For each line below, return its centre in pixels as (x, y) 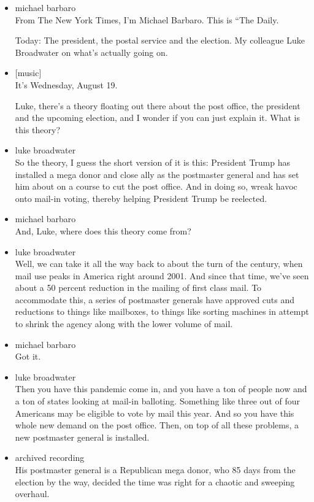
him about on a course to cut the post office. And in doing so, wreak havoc (156, 186)
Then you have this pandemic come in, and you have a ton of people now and (161, 389)
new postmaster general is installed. (82, 437)
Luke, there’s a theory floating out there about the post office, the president (158, 105)
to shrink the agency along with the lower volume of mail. (124, 324)
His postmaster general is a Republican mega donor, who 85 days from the (155, 469)
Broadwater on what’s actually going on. (91, 52)
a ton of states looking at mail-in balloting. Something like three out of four (158, 401)
